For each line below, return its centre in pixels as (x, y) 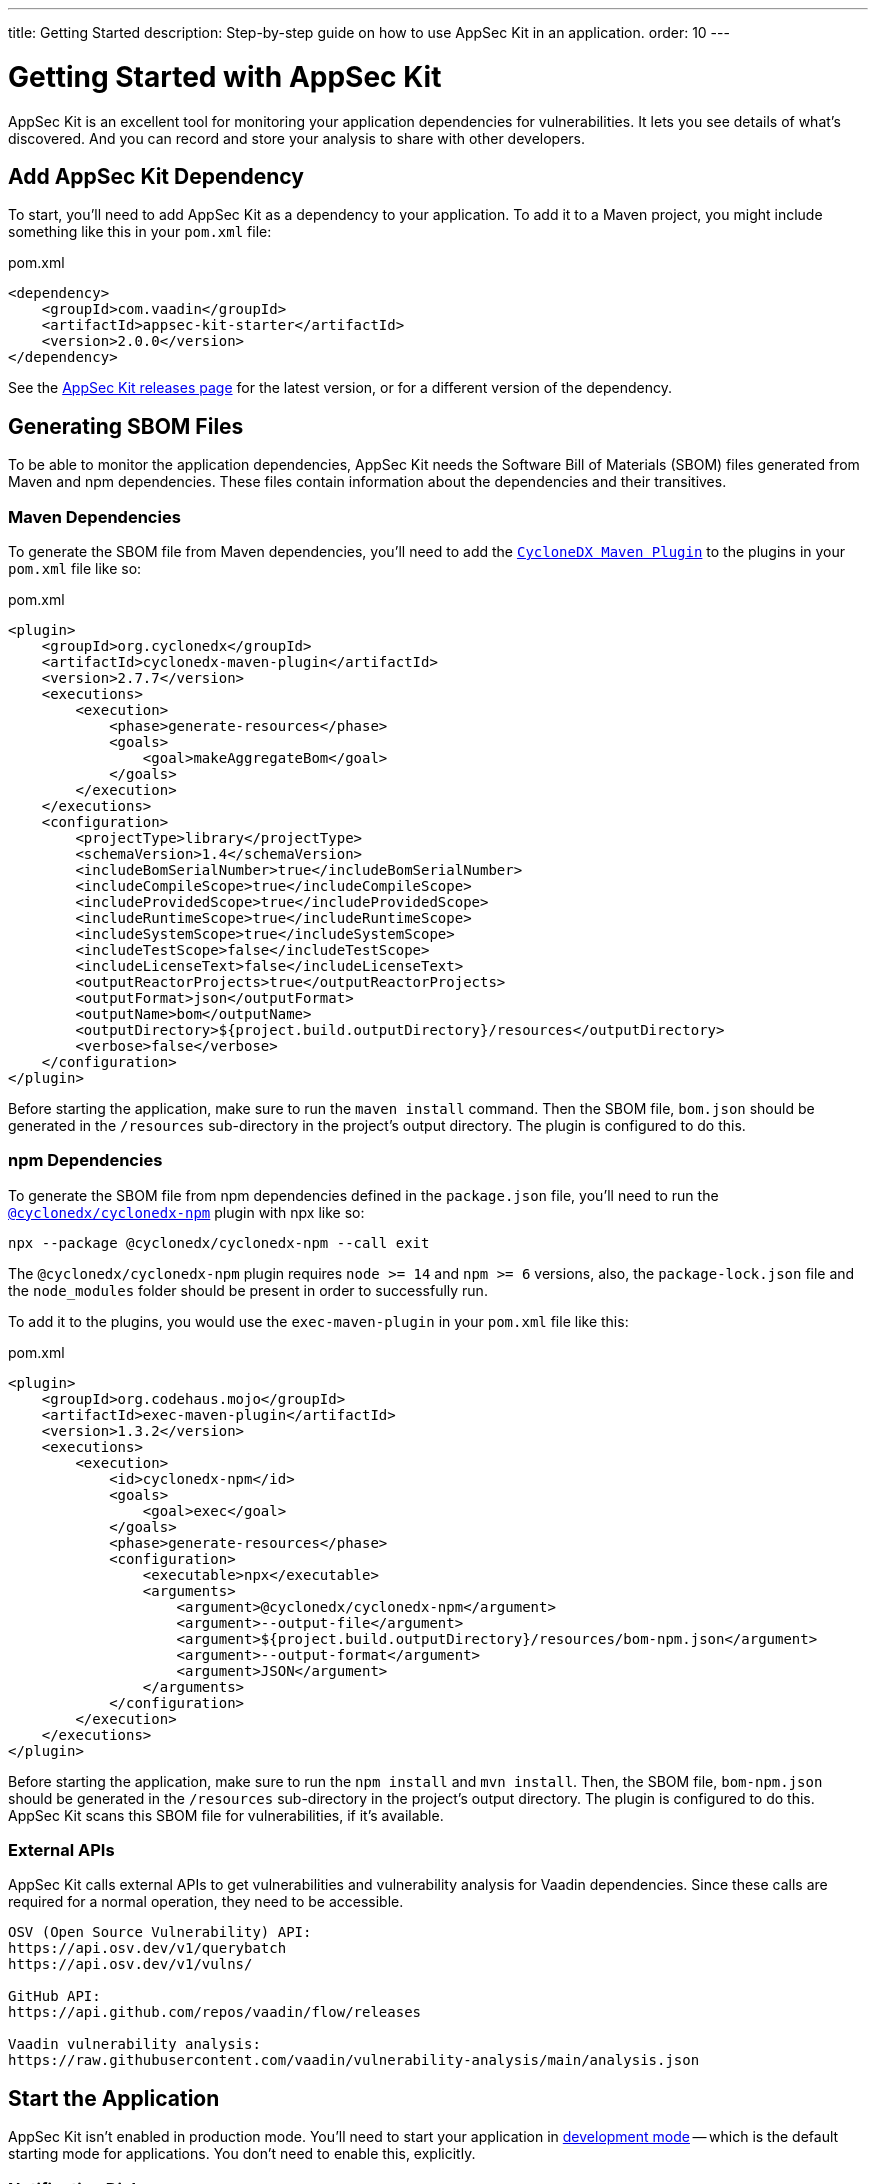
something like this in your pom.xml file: (140, 232)
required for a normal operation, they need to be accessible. (206, 1902)
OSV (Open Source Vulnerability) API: (160, 1932)
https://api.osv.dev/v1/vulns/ (130, 1964)
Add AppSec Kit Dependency (156, 176)
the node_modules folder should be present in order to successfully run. (248, 1290)
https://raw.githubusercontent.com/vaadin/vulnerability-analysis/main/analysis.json (354, 2060)
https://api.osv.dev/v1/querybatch (147, 1948)
